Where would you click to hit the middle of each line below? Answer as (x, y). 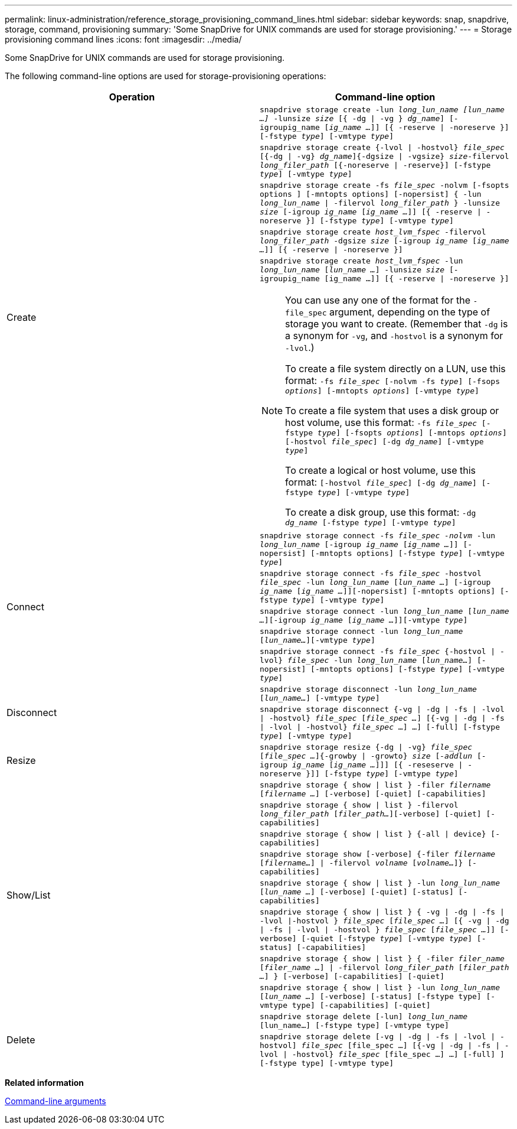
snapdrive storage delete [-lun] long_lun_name (364, 1016)
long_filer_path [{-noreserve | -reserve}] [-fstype (375, 165)
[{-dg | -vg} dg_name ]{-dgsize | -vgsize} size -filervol (385, 156)
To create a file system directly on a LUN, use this (395, 369)
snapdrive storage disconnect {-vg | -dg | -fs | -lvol (382, 709)
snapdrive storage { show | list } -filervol (359, 805)
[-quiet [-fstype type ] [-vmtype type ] (387, 938)
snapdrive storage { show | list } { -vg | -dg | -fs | (382, 912)
